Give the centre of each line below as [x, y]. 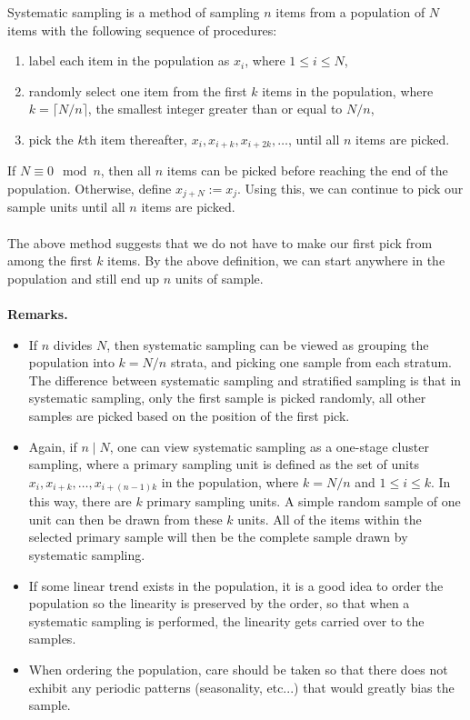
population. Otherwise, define [90, 189]
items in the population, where [348, 90]
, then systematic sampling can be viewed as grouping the [268, 344]
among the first [50, 260]
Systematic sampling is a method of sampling [134, 12]
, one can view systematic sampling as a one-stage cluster [269, 446]
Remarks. [38, 314]
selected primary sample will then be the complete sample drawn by [218, 537]
